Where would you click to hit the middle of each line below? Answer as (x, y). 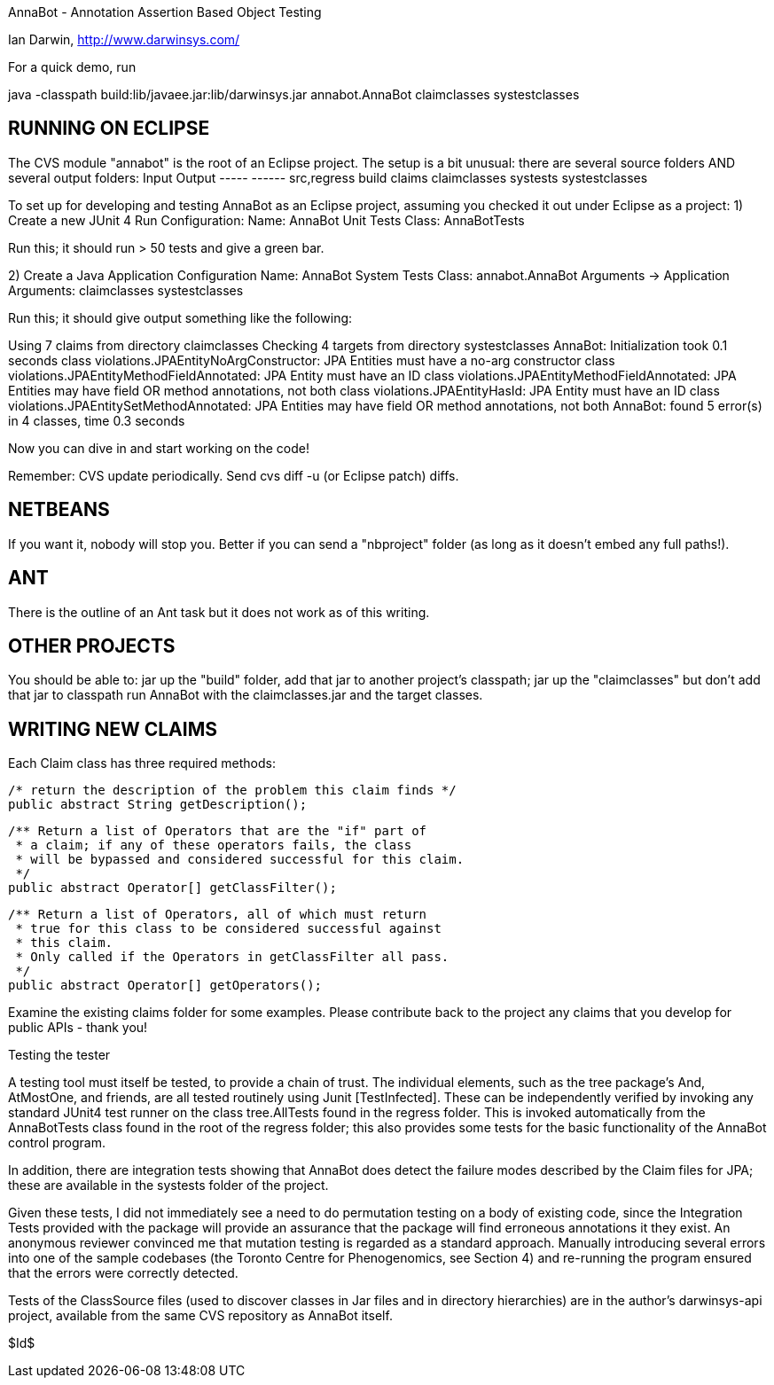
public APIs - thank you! (78, 1028)
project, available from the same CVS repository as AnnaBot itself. (200, 1316)
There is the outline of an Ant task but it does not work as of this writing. (219, 612)
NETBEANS (59, 510)
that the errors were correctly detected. (123, 1273)
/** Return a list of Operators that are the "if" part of (218, 831)
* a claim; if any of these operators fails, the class (214, 845)
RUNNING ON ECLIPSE (109, 129)
